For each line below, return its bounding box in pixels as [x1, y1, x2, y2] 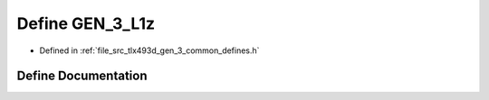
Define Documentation [16, 68, 148, 84]
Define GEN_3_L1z [16, 14, 156, 33]
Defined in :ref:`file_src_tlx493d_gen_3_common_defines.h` [39, 45, 260, 56]
